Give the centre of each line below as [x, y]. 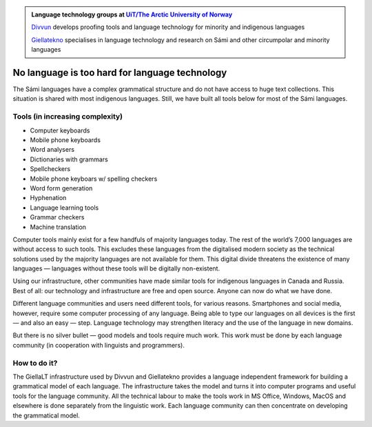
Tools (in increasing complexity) [68, 117]
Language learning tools [64, 208]
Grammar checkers [57, 217]
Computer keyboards [60, 130]
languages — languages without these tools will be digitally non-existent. [116, 268]
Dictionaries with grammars [69, 159]
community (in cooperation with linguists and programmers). [99, 345]
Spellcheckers [50, 169]
